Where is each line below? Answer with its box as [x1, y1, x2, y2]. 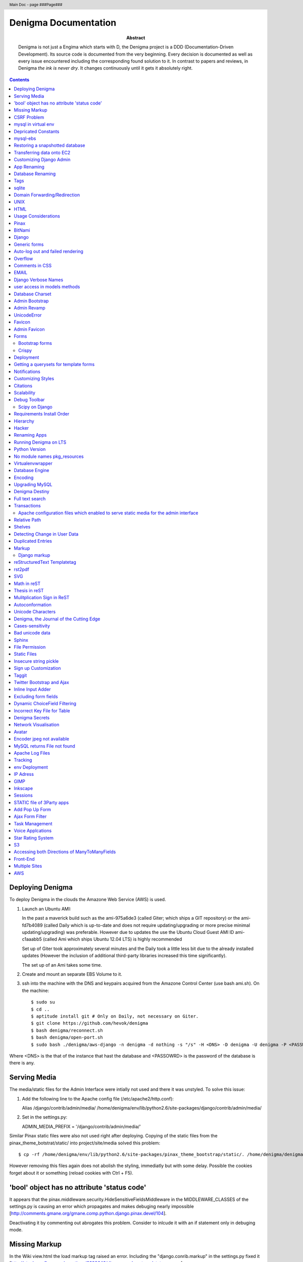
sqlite [14, 185, 25, 191]
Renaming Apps [14, 432, 47, 438]
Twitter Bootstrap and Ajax [14, 679, 69, 686]
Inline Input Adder [14, 687, 51, 693]
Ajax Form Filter [14, 813, 47, 820]
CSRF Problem [14, 114, 44, 120]
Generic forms [14, 241, 44, 247]
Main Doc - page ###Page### [9, 2, 63, 7]
